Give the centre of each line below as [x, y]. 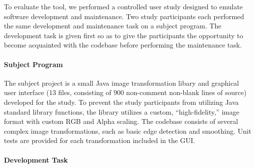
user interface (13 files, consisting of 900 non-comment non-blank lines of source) [125, 92]
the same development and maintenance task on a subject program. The [113, 26]
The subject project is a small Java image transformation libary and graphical [122, 83]
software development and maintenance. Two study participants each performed [124, 16]
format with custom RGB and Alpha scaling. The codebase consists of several [121, 121]
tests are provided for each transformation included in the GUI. [100, 140]
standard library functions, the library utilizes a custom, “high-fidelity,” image [122, 111]
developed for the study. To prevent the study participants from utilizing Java [121, 102]
